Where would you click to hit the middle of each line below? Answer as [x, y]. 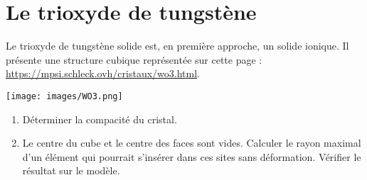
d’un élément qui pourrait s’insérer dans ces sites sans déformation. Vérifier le [192, 156]
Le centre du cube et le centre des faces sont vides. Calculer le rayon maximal [192, 143]
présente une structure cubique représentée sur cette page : [134, 59]
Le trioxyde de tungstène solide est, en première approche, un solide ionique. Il [177, 46]
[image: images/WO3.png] [64, 96]
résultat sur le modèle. [71, 170]
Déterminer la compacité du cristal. [100, 119]
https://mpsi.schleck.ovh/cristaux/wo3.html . [103, 73]
